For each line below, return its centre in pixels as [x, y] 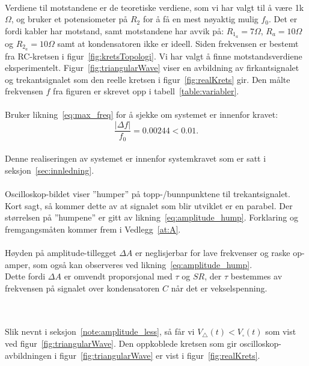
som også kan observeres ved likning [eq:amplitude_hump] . [143, 264]
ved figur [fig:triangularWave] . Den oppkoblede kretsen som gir [121, 343]
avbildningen [28, 355]
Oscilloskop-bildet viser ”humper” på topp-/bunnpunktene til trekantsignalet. [148, 193]
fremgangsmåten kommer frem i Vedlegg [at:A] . [93, 229]
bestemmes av [256, 276]
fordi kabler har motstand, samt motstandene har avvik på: [115, 30]
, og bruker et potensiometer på [69, 19]
